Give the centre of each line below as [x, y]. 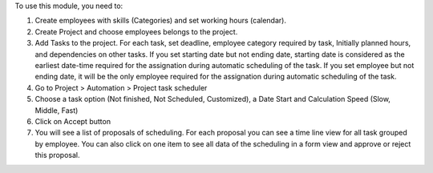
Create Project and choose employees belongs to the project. [136, 31]
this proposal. [57, 155]
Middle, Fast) [57, 110]
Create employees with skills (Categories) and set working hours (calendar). [160, 21]
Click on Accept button [73, 121]
